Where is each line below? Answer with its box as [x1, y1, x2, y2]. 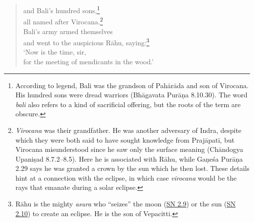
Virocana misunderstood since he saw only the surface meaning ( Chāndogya [15, 144, 243, 154]
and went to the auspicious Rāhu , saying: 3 [23, 36, 149, 47]
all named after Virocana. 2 [23, 15, 103, 26]
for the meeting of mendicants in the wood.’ [23, 56, 154, 66]
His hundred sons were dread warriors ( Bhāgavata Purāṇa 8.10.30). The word [15, 90, 248, 100]
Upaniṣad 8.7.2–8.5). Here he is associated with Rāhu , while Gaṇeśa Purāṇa [15, 153, 243, 164]
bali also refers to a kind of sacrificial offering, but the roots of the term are [15, 99, 241, 109]
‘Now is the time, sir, [23, 47, 86, 57]
